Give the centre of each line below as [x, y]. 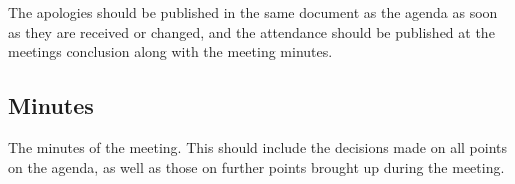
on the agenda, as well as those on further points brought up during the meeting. [256, 166]
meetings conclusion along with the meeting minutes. [170, 51]
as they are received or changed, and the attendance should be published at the [251, 31]
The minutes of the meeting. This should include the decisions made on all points [257, 146]
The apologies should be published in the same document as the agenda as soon [253, 12]
